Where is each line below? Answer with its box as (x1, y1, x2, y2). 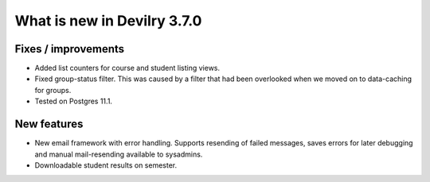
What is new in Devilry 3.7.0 (14, 12, 202, 29)
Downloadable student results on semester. (34, 160, 178, 170)
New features (14, 118, 84, 131)
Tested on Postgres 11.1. (34, 96, 113, 106)
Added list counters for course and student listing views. (34, 64, 221, 73)
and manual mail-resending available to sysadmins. (34, 149, 203, 159)
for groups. (34, 85, 72, 95)
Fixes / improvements (14, 42, 125, 56)
